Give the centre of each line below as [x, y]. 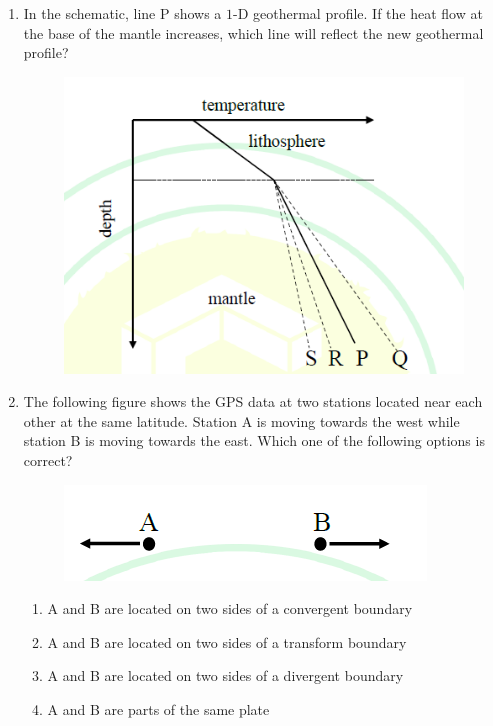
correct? [48, 459]
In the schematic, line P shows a [122, 13]
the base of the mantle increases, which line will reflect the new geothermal [253, 32]
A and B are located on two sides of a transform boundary [227, 641]
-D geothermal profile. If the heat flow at [358, 13]
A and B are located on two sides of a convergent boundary [230, 608]
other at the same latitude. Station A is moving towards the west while [241, 420]
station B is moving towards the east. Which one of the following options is [254, 440]
